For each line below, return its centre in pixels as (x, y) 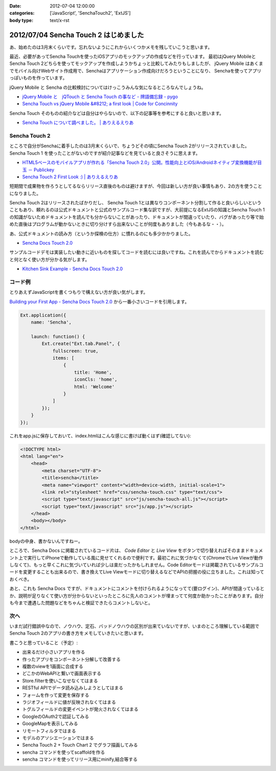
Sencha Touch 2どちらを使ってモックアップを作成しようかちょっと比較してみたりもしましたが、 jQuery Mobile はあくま (136, 63)
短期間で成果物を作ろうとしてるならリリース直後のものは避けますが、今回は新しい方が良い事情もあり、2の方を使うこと (136, 186)
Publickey (44, 170)
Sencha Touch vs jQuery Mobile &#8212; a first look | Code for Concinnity (100, 104)
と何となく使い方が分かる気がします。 (50, 259)
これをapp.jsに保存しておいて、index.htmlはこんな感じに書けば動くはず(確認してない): (100, 436)
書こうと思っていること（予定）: (44, 642)
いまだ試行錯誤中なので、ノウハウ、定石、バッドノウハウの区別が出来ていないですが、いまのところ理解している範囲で (134, 626)
